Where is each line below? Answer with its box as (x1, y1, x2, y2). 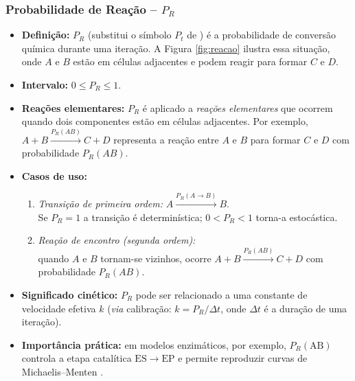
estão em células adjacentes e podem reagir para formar (73, 54, 308, 69)
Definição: (21, 27, 70, 42)
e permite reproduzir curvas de (178, 351, 308, 365)
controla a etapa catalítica (21, 351, 132, 365)
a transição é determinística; (83, 209, 203, 224)
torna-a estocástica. (255, 209, 338, 224)
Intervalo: (21, 78, 69, 91)
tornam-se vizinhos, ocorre (100, 251, 211, 265)
